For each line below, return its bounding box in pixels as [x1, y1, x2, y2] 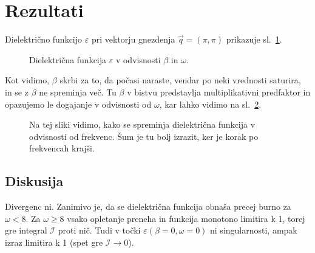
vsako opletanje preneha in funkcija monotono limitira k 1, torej [67, 212, 305, 224]
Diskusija [5, 172, 64, 190]
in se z [5, 85, 29, 98]
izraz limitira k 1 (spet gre [5, 235, 103, 248]
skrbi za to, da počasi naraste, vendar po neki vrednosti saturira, [59, 74, 301, 86]
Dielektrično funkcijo [5, 33, 83, 46]
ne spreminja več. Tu [39, 85, 117, 98]
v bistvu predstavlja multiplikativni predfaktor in [127, 85, 311, 98]
